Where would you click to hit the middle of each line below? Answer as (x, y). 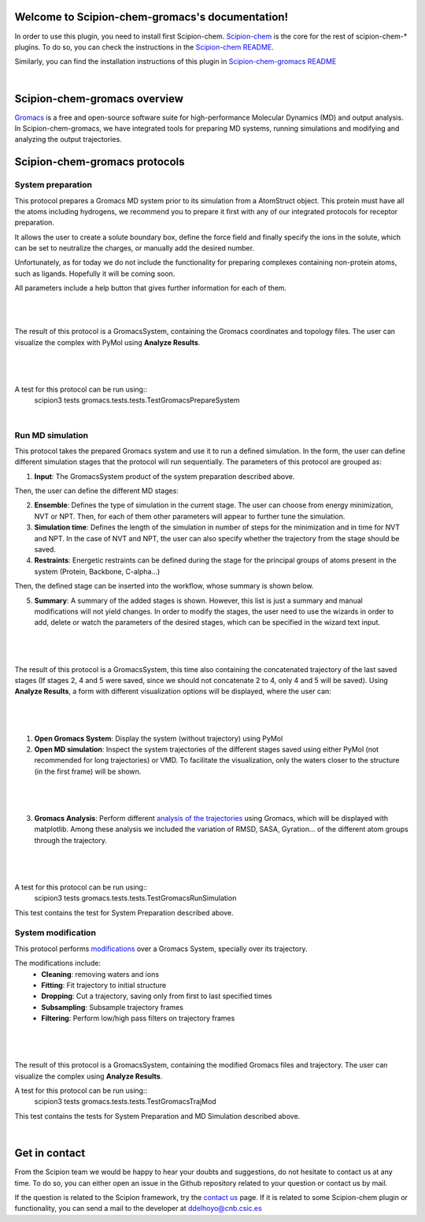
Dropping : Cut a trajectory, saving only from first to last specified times (157, 996)
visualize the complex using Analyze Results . (89, 1076)
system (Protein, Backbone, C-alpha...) (97, 571)
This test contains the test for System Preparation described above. (124, 912)
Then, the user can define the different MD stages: (96, 491)
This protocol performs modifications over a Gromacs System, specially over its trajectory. (161, 949)
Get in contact (50, 1153)
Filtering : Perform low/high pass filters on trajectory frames (138, 1018)
